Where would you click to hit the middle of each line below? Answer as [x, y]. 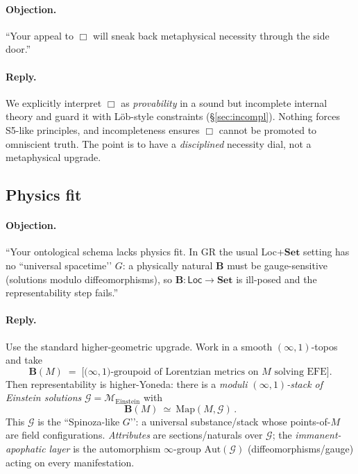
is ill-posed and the [276, 279]
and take [24, 360]
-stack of [305, 383]
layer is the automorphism [105, 449]
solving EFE [300, 372]
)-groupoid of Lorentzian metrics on [182, 372]
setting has [326, 252]
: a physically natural [168, 265]
